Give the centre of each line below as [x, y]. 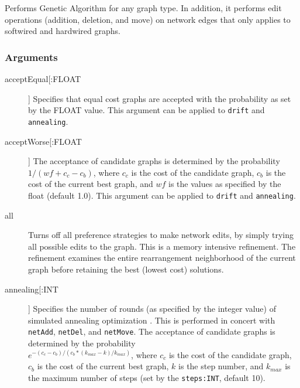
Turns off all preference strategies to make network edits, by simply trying [161, 235]
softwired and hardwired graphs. [63, 31]
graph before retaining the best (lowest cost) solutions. [126, 269]
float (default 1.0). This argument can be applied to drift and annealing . [162, 195]
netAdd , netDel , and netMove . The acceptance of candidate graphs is [152, 331]
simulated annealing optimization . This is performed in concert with [152, 320]
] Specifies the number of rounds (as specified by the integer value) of [152, 309]
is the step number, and [221, 366]
